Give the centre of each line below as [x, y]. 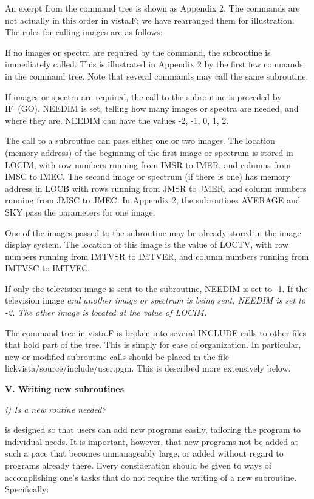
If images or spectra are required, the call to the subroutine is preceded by [143, 96]
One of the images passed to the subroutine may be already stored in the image [153, 232]
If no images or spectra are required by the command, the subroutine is [138, 52]
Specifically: [27, 489]
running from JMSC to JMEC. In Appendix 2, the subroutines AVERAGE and [153, 200]
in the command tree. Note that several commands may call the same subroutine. [157, 76]
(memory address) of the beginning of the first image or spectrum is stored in [149, 152]
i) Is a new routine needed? [56, 409]
